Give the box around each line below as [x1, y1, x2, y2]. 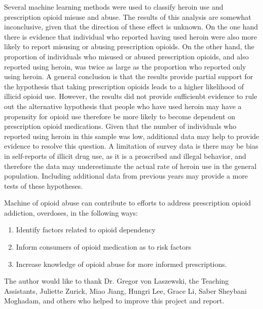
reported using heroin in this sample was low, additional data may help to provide [4, 130, 259, 141]
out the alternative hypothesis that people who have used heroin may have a [4, 100, 242, 111]
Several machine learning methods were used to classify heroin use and [4, 2, 223, 12]
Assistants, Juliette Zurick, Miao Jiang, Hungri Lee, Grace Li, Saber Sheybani [4, 285, 247, 296]
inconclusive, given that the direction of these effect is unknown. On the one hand [4, 21, 258, 32]
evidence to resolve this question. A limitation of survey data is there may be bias [4, 141, 258, 151]
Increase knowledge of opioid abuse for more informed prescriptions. [16, 258, 227, 269]
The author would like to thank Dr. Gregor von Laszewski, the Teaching [4, 276, 229, 286]
